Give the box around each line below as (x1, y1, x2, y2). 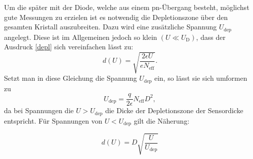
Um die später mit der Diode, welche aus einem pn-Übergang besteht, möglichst (4, 2, 249, 12)
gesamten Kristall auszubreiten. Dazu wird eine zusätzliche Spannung (4, 21, 217, 32)
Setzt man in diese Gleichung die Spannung (4, 73, 137, 83)
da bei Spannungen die (4, 105, 74, 116)
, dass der (196, 31, 225, 42)
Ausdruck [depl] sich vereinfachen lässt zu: (4, 41, 133, 52)
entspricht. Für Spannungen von (4, 115, 102, 126)
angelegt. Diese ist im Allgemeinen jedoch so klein (4, 31, 157, 42)
